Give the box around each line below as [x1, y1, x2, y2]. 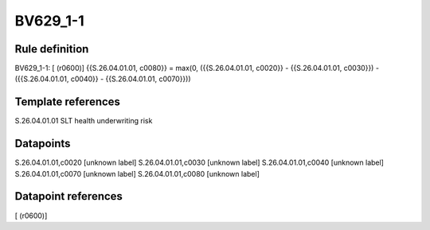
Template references [14, 96, 121, 109]
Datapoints [14, 137, 71, 150]
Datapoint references [14, 189, 123, 203]
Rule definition [14, 42, 89, 56]
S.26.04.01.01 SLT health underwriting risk [14, 116, 153, 126]
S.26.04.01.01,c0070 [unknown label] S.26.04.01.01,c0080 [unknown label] [14, 169, 260, 178]
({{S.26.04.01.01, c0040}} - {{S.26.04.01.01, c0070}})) [14, 74, 191, 84]
